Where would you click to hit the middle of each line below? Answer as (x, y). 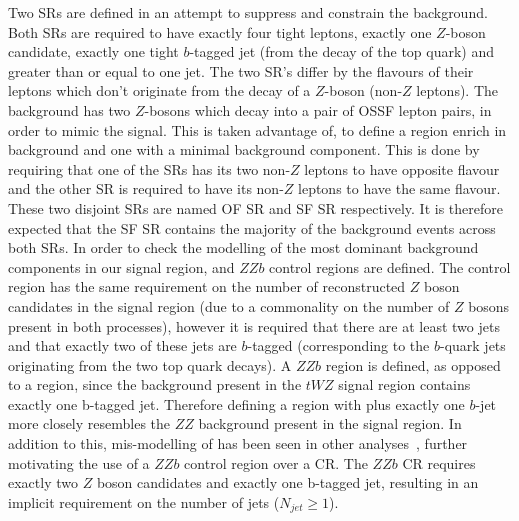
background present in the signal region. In (330, 423)
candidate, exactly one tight (93, 51)
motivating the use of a (79, 462)
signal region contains (404, 384)
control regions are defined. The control (390, 266)
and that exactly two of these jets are (122, 345)
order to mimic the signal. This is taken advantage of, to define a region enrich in (257, 129)
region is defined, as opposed (413, 364)
